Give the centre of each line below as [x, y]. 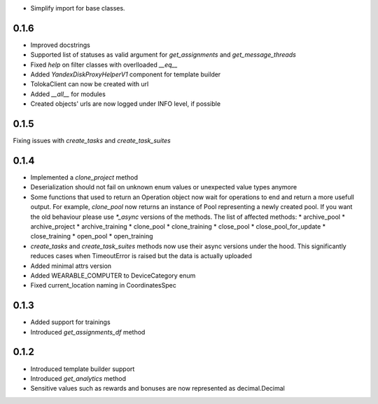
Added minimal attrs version [71, 266]
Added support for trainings [71, 322]
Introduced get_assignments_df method [88, 332]
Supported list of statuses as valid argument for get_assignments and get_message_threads [163, 55]
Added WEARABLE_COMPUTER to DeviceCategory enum [113, 275]
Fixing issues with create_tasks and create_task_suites [92, 141]
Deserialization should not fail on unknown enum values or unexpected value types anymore [164, 187]
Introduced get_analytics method [78, 378]
